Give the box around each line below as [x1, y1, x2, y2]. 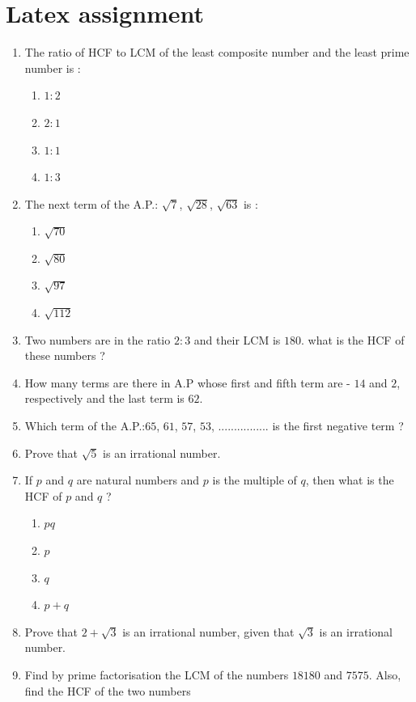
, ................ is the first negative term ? [210, 417, 404, 434]
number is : [24, 59, 81, 76]
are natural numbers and [76, 472, 200, 488]
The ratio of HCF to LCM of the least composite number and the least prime [24, 44, 410, 61]
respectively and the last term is [24, 390, 185, 407]
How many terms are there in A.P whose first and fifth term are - [24, 374, 350, 391]
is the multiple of [212, 472, 297, 488]
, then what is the [305, 472, 394, 488]
